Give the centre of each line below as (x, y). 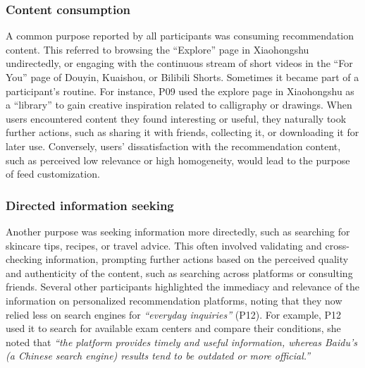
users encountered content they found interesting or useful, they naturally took (176, 118)
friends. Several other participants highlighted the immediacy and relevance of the (183, 287)
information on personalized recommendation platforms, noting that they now (174, 300)
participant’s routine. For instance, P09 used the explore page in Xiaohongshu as (180, 91)
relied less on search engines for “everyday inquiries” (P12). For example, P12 (174, 314)
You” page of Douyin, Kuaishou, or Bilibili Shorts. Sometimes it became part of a (182, 77)
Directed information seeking (90, 205)
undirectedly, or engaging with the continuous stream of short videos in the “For (179, 63)
